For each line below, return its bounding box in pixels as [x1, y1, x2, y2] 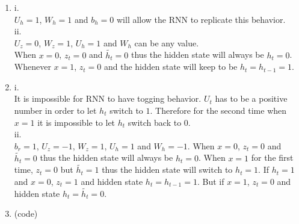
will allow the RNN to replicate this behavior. [117, 13, 286, 25]
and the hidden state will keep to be [103, 60, 238, 73]
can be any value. [134, 36, 199, 49]
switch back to [128, 116, 182, 128]
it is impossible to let [37, 116, 116, 128]
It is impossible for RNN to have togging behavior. [14, 92, 202, 105]
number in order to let [14, 104, 97, 116]
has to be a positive [215, 92, 288, 105]
